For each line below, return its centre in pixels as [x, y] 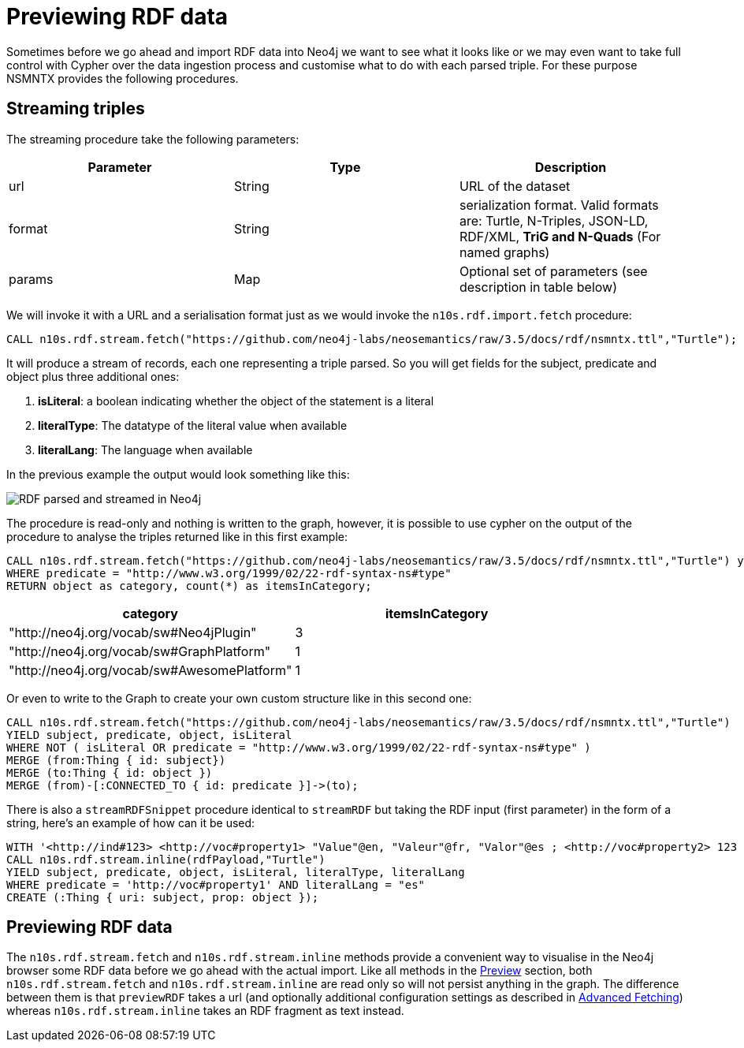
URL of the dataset [515, 186]
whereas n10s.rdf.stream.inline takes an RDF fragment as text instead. [205, 1011]
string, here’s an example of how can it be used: [131, 822]
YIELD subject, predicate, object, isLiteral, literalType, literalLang [236, 872]
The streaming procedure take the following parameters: [153, 139]
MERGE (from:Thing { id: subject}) [116, 760]
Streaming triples [76, 109]
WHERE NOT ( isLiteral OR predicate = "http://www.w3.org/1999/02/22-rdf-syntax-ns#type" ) [299, 747]
